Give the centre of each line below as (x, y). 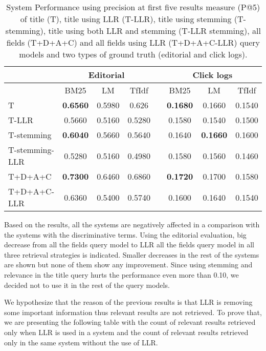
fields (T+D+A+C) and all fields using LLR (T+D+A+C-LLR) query (133, 42)
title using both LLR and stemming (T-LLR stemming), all (154, 31)
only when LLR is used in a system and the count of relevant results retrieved (126, 332)
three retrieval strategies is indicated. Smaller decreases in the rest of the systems (132, 254)
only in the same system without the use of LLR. (81, 342)
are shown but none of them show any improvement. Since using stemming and (128, 265)
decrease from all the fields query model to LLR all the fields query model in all (129, 245)
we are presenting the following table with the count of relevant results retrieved (130, 322)
